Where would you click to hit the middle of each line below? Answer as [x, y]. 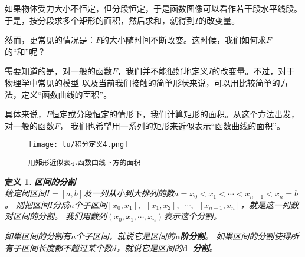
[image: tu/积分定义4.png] [78, 145]
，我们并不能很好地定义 [163, 71]
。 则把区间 [27, 204]
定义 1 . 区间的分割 [40, 181]
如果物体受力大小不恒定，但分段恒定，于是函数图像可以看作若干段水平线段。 [153, 8]
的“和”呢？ [25, 51]
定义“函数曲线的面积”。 [66, 94]
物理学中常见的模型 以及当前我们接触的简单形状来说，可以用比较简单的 [142, 82]
